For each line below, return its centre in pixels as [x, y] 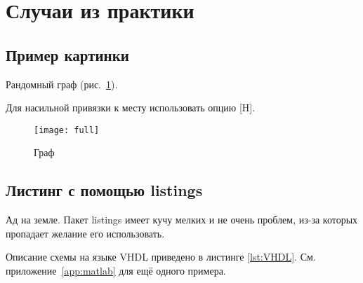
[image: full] [67, 130]
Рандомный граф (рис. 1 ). [62, 84]
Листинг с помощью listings [104, 190]
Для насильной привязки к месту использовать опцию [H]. [131, 108]
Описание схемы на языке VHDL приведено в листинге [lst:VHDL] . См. [161, 257]
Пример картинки [67, 54]
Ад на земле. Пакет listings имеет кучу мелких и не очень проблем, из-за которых [182, 220]
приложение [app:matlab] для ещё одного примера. [116, 270]
